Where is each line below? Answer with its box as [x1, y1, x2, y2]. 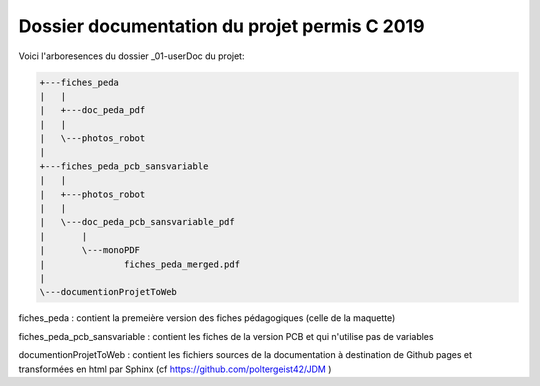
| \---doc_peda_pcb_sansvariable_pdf [39, 216, 235, 228]
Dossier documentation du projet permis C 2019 [18, 15, 425, 37]
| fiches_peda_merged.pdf [39, 258, 240, 270]
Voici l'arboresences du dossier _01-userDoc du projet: [18, 50, 245, 62]
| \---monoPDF [39, 245, 140, 256]
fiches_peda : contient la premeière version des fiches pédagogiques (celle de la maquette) [18, 312, 396, 324]
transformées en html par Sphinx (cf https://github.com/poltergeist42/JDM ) [18, 363, 332, 375]
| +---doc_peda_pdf [39, 105, 146, 116]
